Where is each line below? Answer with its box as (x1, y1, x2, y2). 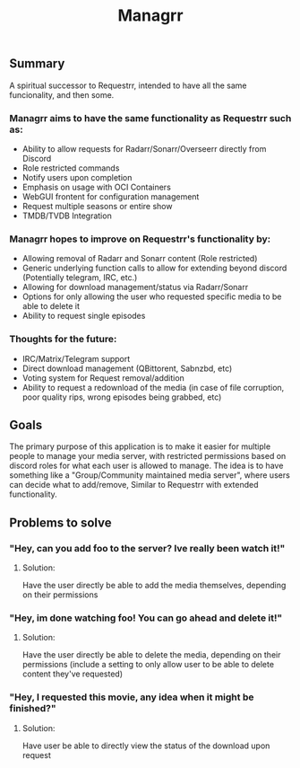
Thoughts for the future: (9, 333, 117, 346)
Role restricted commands (21, 163, 120, 173)
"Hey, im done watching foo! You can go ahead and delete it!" (9, 612, 283, 624)
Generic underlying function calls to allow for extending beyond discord (21, 262, 287, 274)
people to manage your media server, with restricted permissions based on (9, 451, 287, 462)
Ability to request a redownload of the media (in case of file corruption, (21, 382, 285, 393)
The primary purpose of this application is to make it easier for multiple (9, 441, 271, 452)
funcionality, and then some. (9, 89, 115, 100)
